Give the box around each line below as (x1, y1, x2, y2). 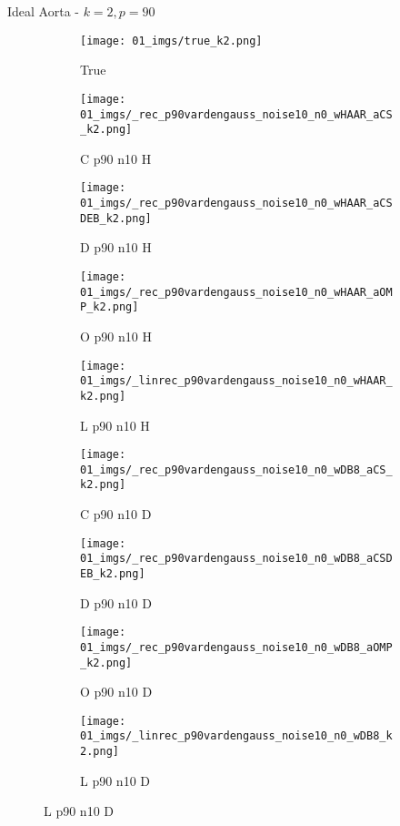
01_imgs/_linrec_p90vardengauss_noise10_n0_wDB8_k (80, 729, 393, 743)
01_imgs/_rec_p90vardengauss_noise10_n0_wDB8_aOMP (80, 640, 393, 654)
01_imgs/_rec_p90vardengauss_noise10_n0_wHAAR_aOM (80, 285, 393, 299)
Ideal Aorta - (7, 2, 79, 20)
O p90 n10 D (80, 682, 153, 701)
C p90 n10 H (80, 148, 152, 168)
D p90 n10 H (80, 238, 152, 257)
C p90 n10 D (80, 505, 152, 524)
